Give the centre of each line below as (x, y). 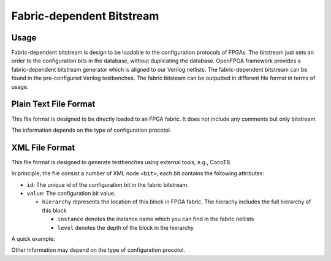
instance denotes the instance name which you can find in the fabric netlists (156, 219)
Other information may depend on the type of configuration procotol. (98, 250)
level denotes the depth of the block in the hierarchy (126, 227)
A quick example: (33, 238)
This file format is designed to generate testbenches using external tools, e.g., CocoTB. (122, 162)
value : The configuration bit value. (71, 193)
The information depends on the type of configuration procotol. (91, 130)
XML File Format (43, 147)
